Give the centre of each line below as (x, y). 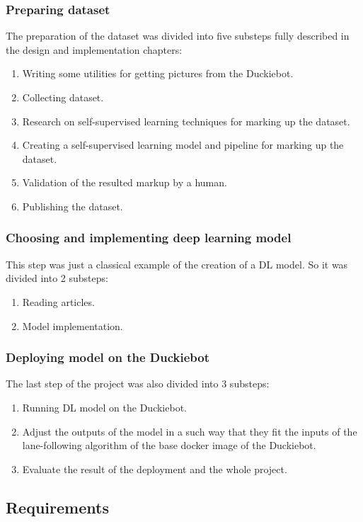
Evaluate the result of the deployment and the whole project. (155, 469)
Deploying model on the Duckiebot (108, 357)
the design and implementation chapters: (94, 49)
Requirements (57, 507)
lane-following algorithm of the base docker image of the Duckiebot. (169, 445)
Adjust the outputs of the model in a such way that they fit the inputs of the (190, 431)
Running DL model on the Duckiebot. (104, 407)
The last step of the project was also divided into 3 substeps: (138, 384)
